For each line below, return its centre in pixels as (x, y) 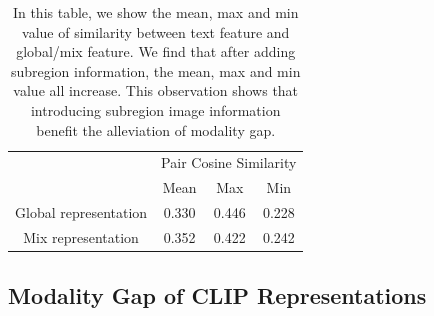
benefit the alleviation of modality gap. (156, 129)
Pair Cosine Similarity (229, 162)
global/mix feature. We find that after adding (156, 51)
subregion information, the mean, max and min (155, 70)
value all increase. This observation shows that (156, 90)
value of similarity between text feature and (156, 31)
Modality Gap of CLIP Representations (217, 295)
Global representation (81, 212)
